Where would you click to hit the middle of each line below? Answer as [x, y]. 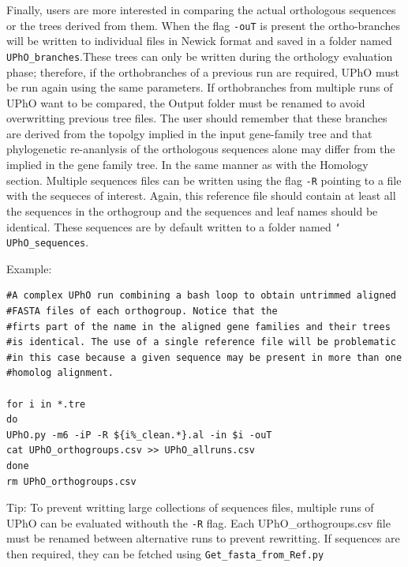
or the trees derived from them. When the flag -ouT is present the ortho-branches [203, 25]
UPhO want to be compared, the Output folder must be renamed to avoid [186, 102]
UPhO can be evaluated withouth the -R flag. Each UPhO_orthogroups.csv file [198, 522]
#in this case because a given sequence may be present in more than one [204, 357]
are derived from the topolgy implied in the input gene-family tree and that [189, 133]
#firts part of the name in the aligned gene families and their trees [198, 327]
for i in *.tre [46, 404]
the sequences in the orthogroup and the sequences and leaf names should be [192, 210]
